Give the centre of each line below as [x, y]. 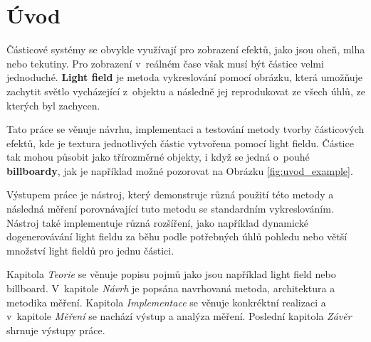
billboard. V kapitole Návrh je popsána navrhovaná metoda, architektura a [171, 288]
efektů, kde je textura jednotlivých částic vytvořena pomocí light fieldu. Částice [180, 143]
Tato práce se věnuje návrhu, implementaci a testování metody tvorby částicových [185, 129]
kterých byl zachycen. [53, 105]
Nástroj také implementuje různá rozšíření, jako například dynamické [157, 222]
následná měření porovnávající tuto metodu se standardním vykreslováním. [170, 209]
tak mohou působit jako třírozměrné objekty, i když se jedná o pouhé [158, 157]
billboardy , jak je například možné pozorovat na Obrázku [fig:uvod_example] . [180, 170]
